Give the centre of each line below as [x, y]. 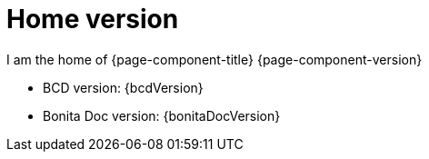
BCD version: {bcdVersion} [123, 87]
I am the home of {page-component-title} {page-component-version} [214, 59]
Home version [93, 19]
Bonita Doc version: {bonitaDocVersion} [162, 115]
